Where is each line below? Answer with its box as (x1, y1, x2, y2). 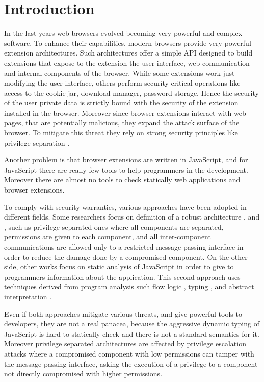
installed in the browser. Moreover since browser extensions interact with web (4, 107, 246, 118)
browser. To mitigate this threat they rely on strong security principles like (4, 127, 238, 138)
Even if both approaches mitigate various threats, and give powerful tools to (4, 308, 242, 319)
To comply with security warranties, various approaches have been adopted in (4, 201, 247, 212)
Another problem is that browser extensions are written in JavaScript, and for (4, 154, 248, 165)
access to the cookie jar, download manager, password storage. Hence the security (4, 87, 259, 98)
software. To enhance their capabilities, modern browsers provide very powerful (4, 37, 251, 48)
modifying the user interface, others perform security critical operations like (4, 77, 241, 88)
